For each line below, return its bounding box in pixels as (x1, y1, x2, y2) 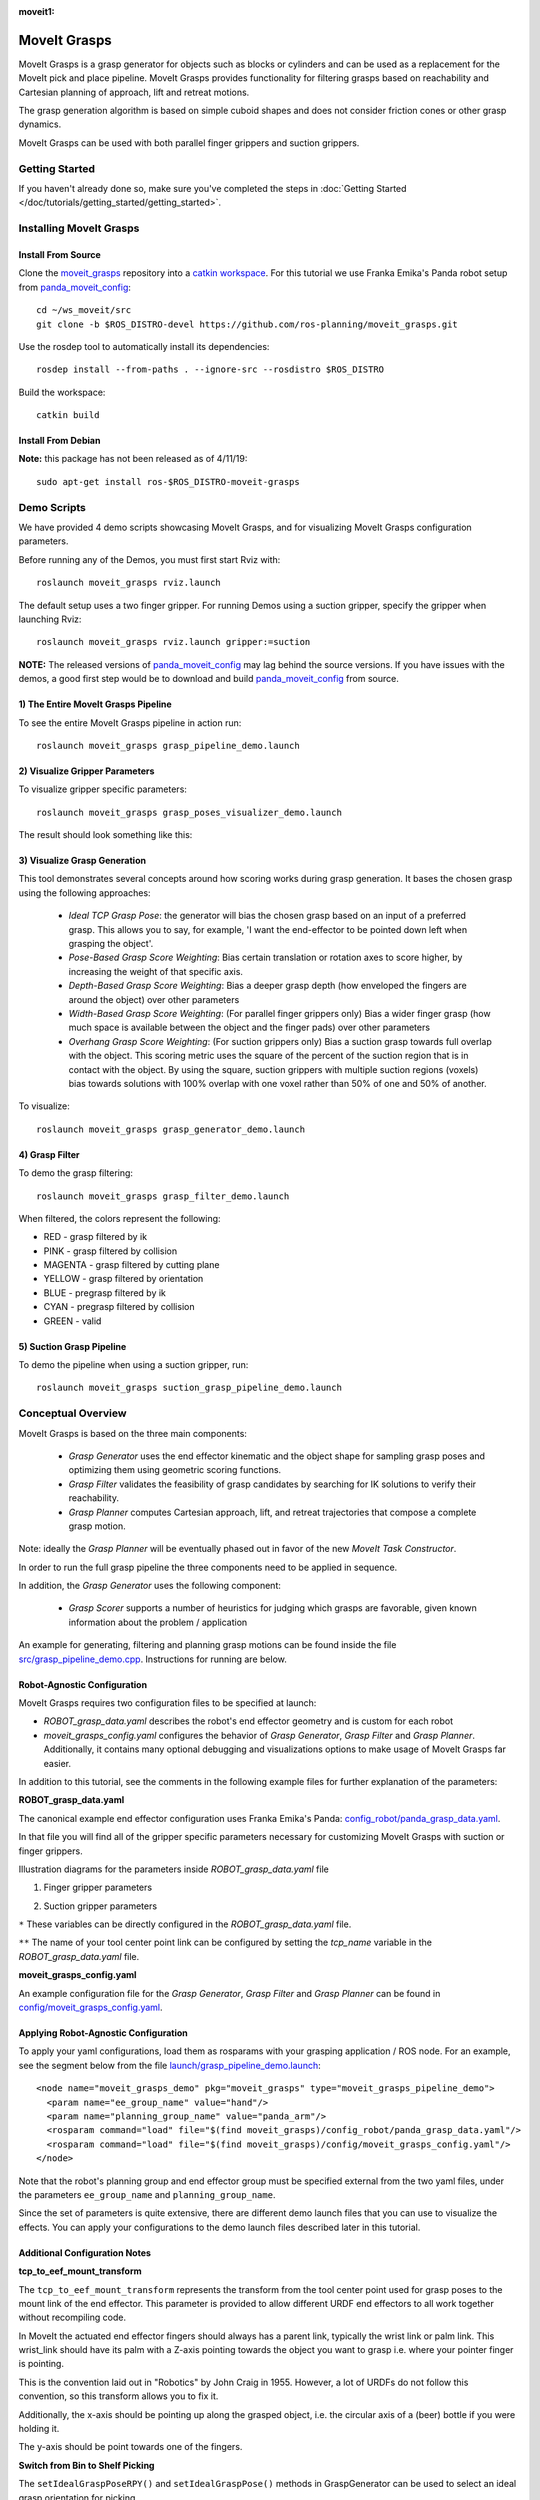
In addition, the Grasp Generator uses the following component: (18, 1580, 282, 1592)
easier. (43, 1757, 72, 1769)
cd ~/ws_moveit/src (36, 305, 132, 316)
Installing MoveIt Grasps (18, 221, 140, 235)
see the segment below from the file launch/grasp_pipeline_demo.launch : (18, 2059, 321, 2071)
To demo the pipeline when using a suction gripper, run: (18, 1359, 249, 1371)
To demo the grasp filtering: (18, 1167, 134, 1179)
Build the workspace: (18, 386, 106, 398)
